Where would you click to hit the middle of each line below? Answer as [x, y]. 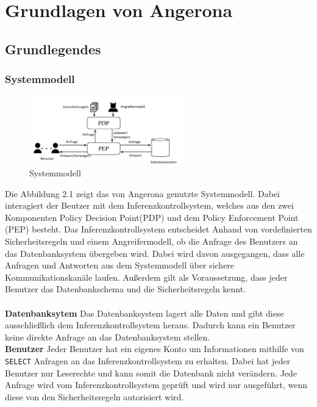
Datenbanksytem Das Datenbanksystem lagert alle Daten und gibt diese [144, 313]
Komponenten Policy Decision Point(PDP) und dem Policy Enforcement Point [152, 217]
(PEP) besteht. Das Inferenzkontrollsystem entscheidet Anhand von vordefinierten [158, 229]
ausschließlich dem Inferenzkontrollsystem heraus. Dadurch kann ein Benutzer [150, 325]
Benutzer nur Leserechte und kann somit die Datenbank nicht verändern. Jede [151, 373]
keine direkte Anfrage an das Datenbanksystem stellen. [108, 337]
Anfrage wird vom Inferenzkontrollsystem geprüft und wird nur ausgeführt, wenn [156, 385]
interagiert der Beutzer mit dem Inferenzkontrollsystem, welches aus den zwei [149, 205]
